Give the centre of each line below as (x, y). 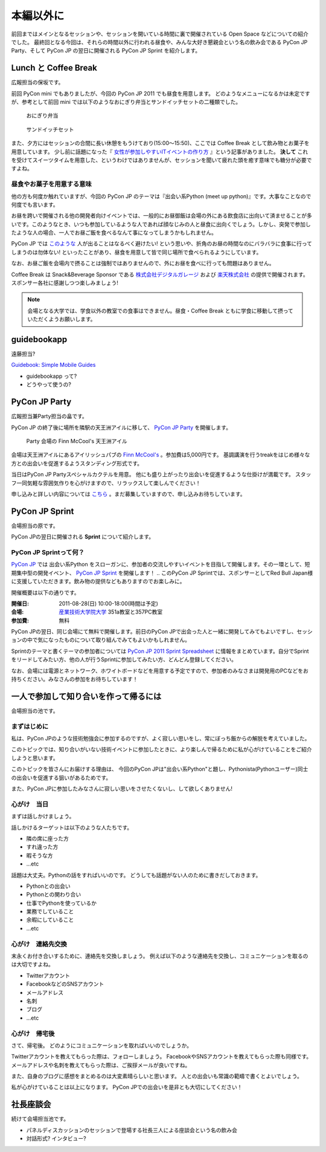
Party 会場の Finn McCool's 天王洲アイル (77, 441)
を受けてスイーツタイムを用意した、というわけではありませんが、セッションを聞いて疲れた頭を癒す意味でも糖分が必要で (161, 160)
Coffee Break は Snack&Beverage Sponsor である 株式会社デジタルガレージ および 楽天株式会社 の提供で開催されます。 (160, 274)
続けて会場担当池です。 (40, 1119)
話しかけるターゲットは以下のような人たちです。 (72, 827)
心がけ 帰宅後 (33, 1034)
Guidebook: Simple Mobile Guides (53, 365)
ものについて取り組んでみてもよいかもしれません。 (127, 640)
